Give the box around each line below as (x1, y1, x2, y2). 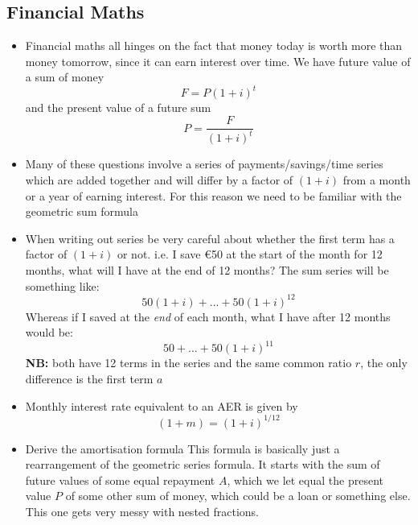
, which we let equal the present (227, 471, 383, 488)
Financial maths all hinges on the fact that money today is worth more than (25, 37, 403, 54)
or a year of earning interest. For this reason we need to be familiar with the (25, 187, 402, 204)
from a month (342, 172, 411, 188)
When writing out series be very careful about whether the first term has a (25, 229, 395, 246)
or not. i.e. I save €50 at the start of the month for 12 (117, 246, 383, 262)
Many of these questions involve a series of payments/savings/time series (25, 155, 383, 172)
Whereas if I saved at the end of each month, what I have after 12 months (25, 308, 391, 325)
